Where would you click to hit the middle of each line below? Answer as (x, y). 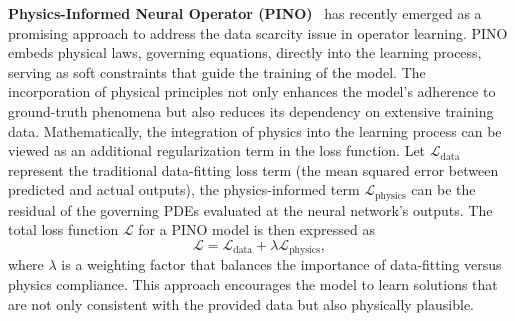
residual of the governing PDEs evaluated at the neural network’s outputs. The (250, 209)
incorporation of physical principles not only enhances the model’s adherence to (252, 91)
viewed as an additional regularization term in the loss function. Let (217, 150)
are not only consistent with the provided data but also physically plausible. (241, 303)
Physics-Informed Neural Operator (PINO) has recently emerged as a (245, 13)
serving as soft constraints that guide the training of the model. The (217, 71)
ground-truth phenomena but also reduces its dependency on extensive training (251, 110)
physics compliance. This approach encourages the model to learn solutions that (253, 284)
